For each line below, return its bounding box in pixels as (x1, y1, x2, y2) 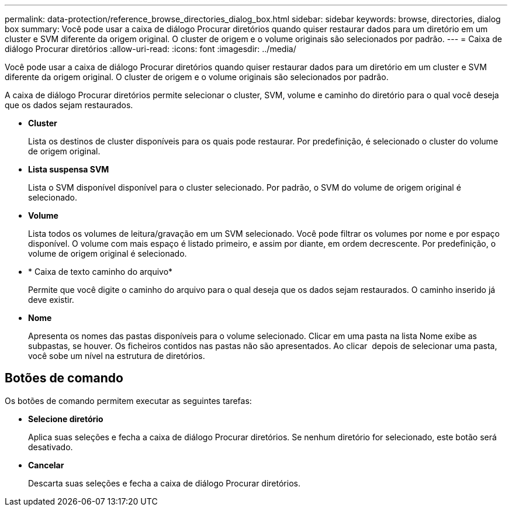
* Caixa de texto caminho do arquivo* (28, 267, 173, 277)
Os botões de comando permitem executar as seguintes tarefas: (5, 395, 252, 406)
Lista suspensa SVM (28, 164, 109, 174)
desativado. (28, 441, 73, 452)
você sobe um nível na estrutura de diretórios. (28, 351, 205, 361)
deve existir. (28, 295, 74, 305)
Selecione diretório (28, 413, 103, 424)
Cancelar (28, 460, 64, 470)
